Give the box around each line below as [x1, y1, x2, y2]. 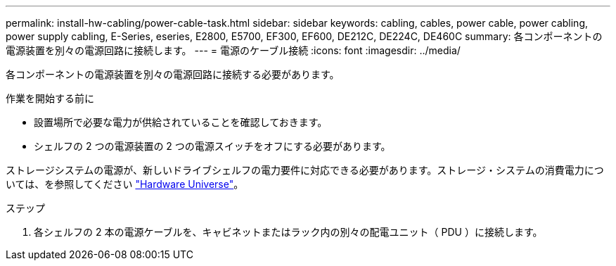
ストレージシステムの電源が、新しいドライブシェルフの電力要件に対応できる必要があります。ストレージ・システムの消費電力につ [6, 164, 604, 176]
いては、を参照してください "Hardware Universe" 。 [6, 178, 244, 190]
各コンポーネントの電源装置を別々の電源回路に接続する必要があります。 [6, 68, 340, 80]
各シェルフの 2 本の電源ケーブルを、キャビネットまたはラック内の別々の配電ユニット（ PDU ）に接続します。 [34, 226, 543, 238]
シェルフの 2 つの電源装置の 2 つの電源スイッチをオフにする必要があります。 [34, 140, 391, 152]
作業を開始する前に [6, 92, 94, 104]
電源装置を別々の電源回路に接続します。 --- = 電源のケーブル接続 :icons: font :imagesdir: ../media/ [6, 44, 461, 56]
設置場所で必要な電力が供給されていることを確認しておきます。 [34, 116, 328, 128]
